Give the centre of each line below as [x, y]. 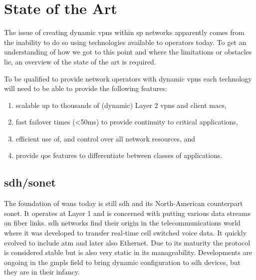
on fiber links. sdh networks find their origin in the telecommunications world [122, 223]
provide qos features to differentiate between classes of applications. [119, 155]
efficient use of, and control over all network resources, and [106, 138]
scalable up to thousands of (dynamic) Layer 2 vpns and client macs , [121, 105]
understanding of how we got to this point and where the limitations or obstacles [128, 52]
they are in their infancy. [42, 272]
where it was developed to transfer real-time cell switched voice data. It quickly [126, 233]
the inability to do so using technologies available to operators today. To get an [125, 42]
